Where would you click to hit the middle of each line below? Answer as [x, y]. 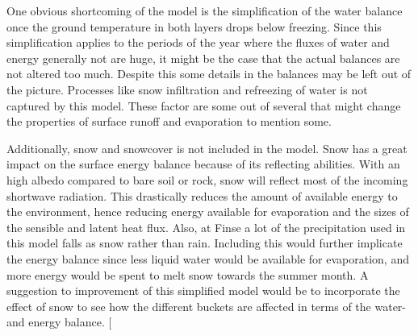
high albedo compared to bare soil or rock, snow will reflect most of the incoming [207, 179]
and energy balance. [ [59, 322]
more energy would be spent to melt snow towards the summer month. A [188, 274]
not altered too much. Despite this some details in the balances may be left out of [209, 74]
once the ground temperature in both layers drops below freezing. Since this [194, 26]
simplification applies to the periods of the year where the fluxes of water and [198, 42]
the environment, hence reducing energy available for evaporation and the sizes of [208, 212]
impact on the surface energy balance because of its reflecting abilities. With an [203, 164]
